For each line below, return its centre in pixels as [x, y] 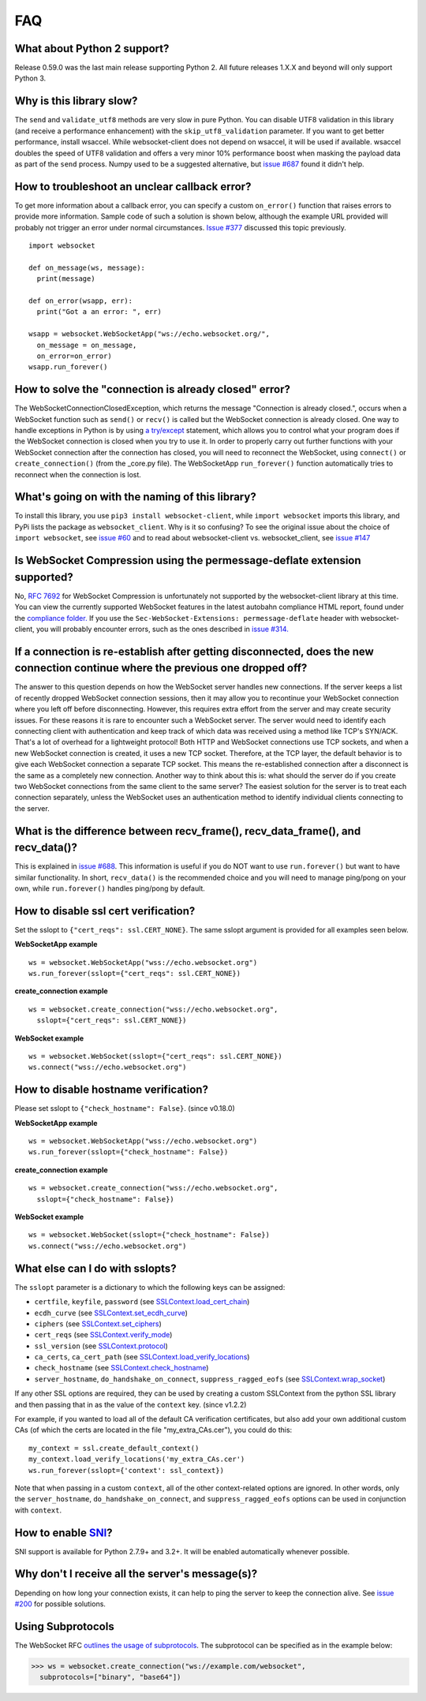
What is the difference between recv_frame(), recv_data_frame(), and [188, 831]
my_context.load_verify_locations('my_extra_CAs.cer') [137, 1459]
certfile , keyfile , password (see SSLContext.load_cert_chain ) [142, 1302]
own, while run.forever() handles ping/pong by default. [110, 888]
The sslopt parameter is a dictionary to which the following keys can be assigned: [150, 1287]
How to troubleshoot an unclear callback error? [133, 187]
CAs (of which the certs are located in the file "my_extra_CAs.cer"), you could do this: [153, 1430]
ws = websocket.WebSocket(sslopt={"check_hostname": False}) [149, 1235]
